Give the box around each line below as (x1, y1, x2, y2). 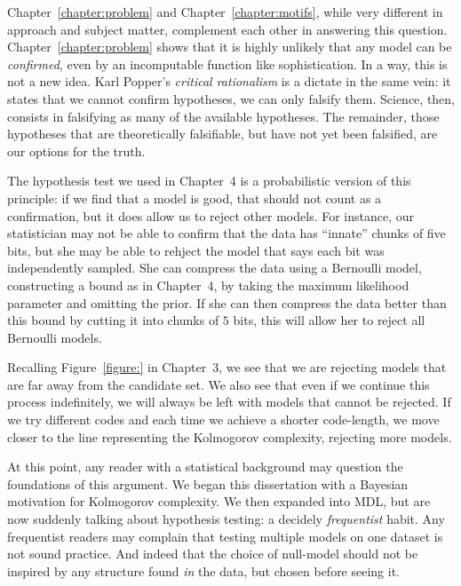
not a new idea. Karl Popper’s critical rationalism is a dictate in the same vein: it (7, 72, 451, 91)
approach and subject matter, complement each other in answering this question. (7, 20, 448, 38)
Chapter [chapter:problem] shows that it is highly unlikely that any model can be (7, 37, 452, 56)
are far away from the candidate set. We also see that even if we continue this (7, 375, 430, 393)
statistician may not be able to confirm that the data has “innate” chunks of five (7, 224, 446, 242)
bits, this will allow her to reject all (233, 311, 425, 329)
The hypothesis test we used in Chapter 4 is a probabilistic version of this (7, 171, 411, 190)
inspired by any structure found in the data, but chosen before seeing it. (7, 561, 401, 580)
